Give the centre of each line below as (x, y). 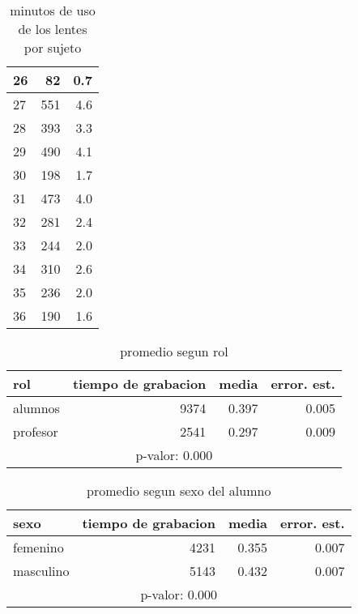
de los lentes (53, 29)
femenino (38, 547)
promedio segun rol (174, 351)
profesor (36, 431)
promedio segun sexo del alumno (179, 490)
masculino (41, 571)
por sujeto (53, 47)
